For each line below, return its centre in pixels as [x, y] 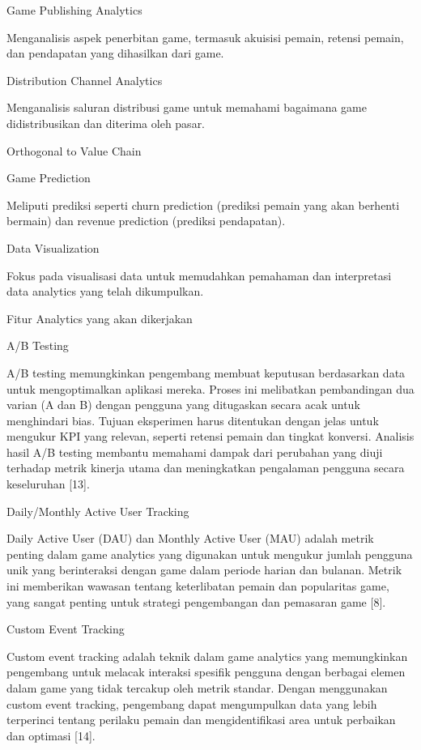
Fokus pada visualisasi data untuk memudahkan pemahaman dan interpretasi [199, 275]
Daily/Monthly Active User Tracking [98, 511]
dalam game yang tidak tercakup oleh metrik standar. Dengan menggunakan [197, 688]
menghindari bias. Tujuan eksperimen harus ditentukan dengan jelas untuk [193, 420]
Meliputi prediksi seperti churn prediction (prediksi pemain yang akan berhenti [203, 205]
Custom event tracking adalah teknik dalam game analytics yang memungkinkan [207, 656]
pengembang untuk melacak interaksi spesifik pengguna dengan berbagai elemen [206, 672]
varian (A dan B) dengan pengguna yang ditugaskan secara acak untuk [183, 405]
